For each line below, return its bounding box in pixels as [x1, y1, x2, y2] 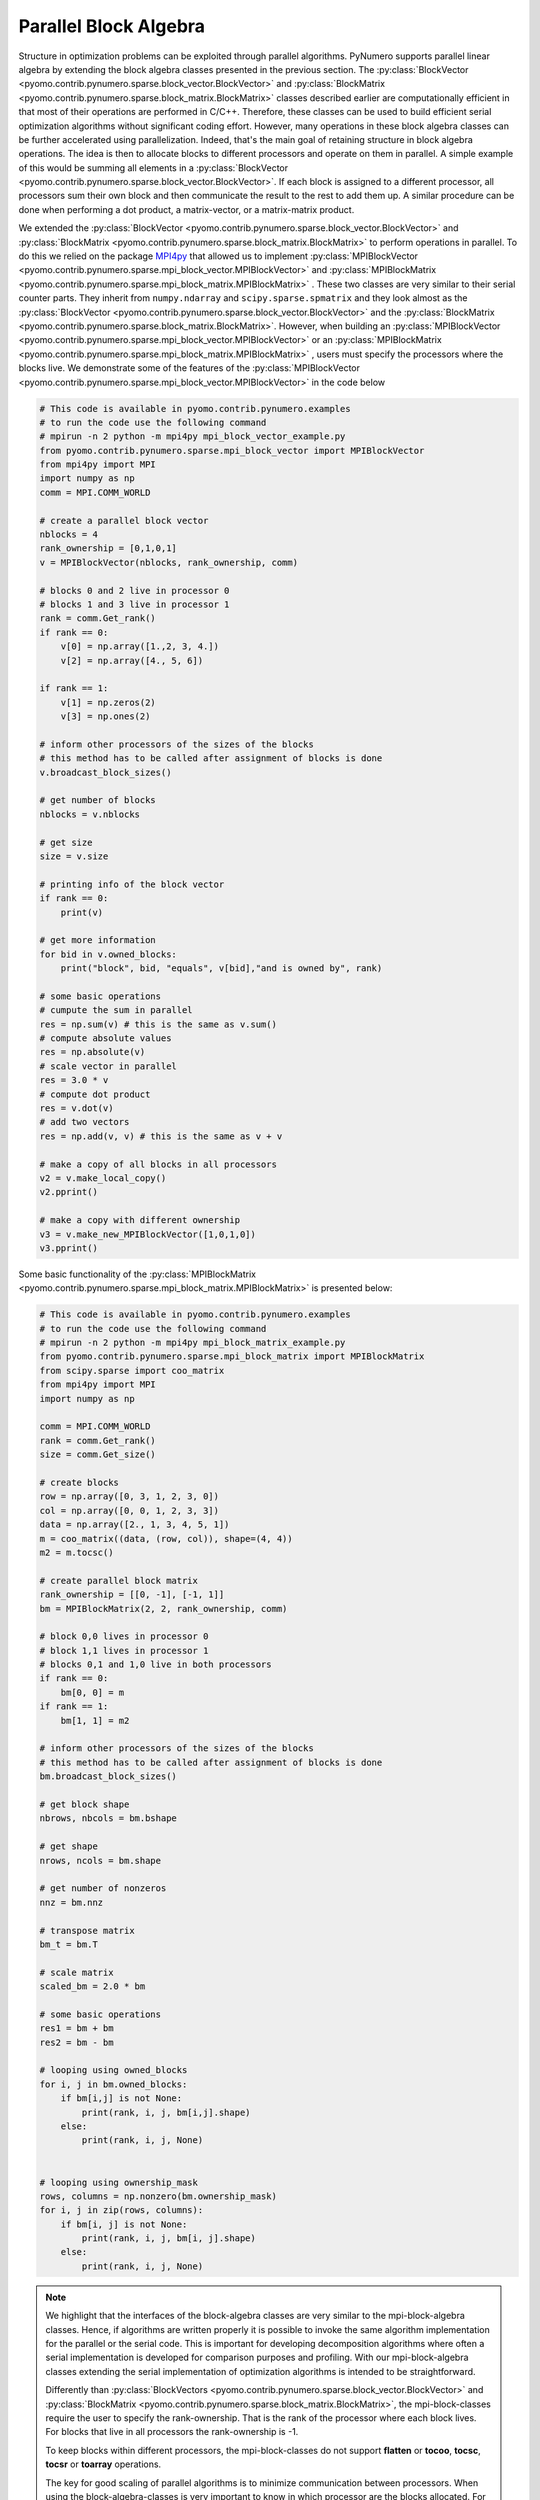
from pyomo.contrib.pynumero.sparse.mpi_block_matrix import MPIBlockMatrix [39, 1351, 425, 1362]
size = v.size [39, 851, 109, 862]
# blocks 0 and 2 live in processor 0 [39, 585, 230, 596]
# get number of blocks [39, 795, 157, 806]
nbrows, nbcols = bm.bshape [39, 1813, 177, 1824]
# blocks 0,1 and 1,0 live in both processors [39, 1659, 272, 1670]
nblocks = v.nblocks [39, 808, 140, 820]
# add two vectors [39, 1116, 130, 1128]
